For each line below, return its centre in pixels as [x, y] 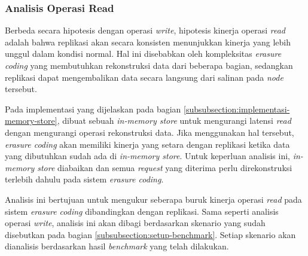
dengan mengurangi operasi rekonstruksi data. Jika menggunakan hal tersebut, [150, 132]
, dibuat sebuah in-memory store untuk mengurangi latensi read [174, 121]
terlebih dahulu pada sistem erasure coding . [84, 179]
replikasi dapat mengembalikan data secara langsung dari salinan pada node [144, 77]
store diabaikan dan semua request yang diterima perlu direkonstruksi [165, 167]
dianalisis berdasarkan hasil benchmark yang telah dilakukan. [117, 246]
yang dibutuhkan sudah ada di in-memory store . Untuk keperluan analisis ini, [147, 156]
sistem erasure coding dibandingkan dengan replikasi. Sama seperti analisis [142, 211]
